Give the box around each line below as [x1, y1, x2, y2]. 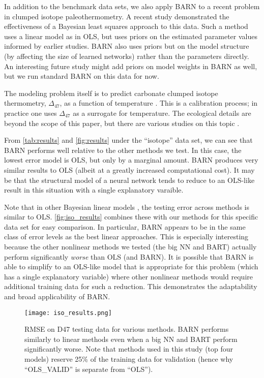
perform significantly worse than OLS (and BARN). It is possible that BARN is [4, 251, 254, 262]
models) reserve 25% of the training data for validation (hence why [24, 354, 233, 364]
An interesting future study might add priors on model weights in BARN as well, [4, 60, 257, 71]
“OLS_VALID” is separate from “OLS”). [24, 363, 153, 374]
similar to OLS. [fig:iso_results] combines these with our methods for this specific [4, 211, 258, 222]
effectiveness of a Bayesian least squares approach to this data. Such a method [4, 21, 248, 31]
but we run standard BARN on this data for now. [4, 71, 159, 81]
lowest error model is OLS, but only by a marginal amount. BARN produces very [4, 154, 258, 165]
